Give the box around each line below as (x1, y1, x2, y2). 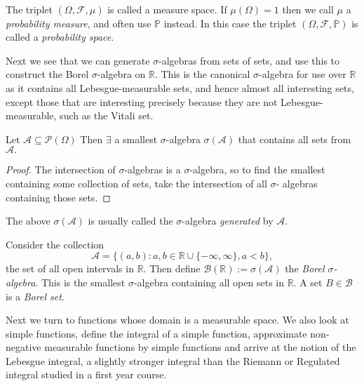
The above (6, 213, 50, 228)
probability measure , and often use (6, 15, 151, 30)
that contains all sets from (238, 131, 351, 146)
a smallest (114, 131, 158, 146)
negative (6, 340, 41, 354)
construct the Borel (6, 67, 89, 81)
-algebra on (97, 67, 146, 81)
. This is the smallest (35, 274, 126, 289)
